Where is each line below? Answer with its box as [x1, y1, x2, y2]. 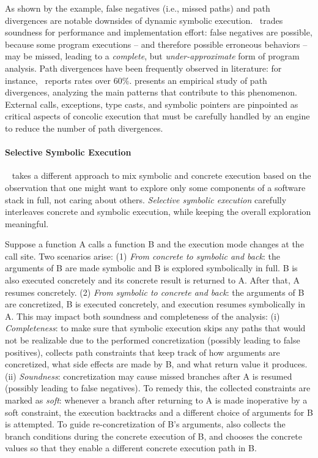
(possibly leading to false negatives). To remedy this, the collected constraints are [5, 381, 311, 394]
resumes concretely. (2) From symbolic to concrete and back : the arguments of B [5, 285, 305, 298]
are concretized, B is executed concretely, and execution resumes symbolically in [5, 298, 305, 310]
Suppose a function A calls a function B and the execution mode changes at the [5, 238, 304, 250]
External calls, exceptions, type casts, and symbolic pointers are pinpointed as [5, 97, 298, 110]
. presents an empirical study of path [129, 73, 267, 86]
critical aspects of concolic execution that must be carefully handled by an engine [5, 110, 310, 122]
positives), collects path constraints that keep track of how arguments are [5, 345, 280, 358]
